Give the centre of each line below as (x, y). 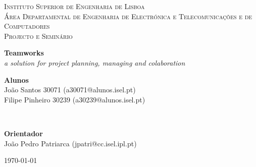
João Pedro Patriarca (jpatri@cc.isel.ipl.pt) (70, 143)
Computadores (27, 26)
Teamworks (24, 53)
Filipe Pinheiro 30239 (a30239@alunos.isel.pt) (75, 99)
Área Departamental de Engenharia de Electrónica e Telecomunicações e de (128, 16)
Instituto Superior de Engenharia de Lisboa (74, 6)
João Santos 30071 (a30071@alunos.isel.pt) (70, 90)
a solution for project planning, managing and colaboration (95, 62)
